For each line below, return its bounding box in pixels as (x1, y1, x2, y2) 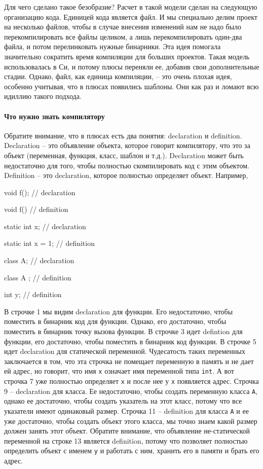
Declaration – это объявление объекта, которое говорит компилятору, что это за (4, 140, 250, 151)
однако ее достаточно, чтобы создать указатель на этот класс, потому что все (4, 395, 242, 406)
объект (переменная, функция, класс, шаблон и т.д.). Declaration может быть (4, 150, 244, 160)
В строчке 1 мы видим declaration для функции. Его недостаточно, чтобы (4, 306, 233, 316)
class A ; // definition (4, 272, 71, 282)
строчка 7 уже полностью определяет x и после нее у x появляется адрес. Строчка (4, 376, 259, 386)
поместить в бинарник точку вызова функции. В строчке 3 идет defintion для (4, 326, 243, 337)
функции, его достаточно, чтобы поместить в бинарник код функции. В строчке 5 (4, 336, 256, 346)
